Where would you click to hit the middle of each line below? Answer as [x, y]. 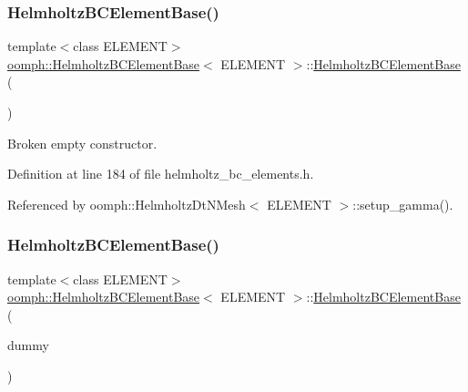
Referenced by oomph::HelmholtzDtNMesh [127, 204]
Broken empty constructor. [82, 143]
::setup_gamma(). [403, 204]
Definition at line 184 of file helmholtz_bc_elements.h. [161, 174]
